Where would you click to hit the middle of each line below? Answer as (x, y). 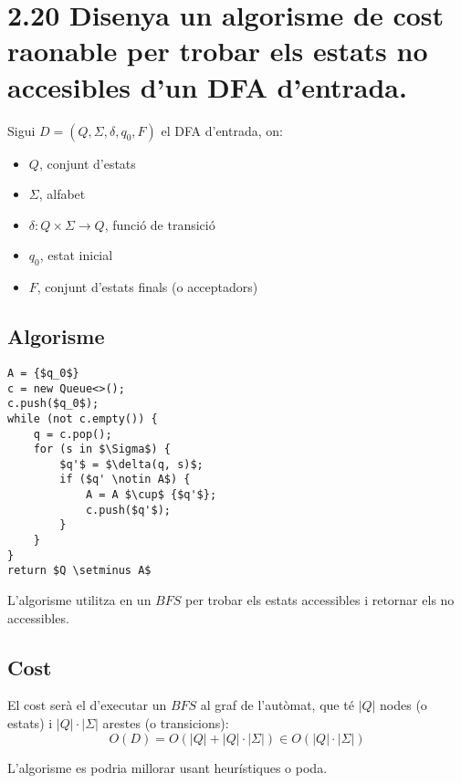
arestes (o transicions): (166, 723)
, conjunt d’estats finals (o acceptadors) (147, 287)
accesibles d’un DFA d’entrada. (207, 86)
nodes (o (403, 705)
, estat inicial (76, 255)
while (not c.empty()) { (83, 418)
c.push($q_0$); (53, 404)
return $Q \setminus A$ (79, 571)
